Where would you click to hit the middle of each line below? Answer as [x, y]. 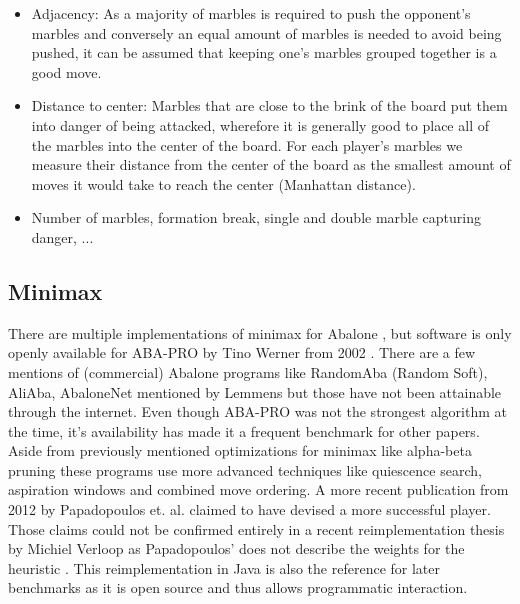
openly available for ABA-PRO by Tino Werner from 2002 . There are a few [242, 352]
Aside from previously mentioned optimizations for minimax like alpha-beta [240, 450]
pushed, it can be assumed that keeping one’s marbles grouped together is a [264, 52]
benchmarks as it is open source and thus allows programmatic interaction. [238, 587]
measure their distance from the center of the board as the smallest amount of [271, 164]
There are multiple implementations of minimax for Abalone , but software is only [260, 332]
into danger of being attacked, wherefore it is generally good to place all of [260, 124]
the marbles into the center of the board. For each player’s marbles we [247, 144]
